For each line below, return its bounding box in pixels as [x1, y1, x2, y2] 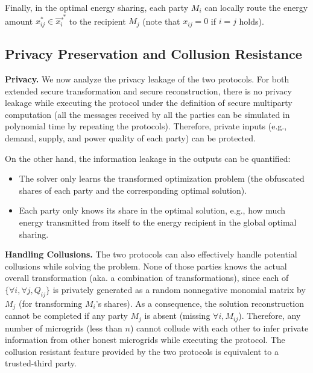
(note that [142, 14, 180, 27]
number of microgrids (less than [5, 321, 122, 334]
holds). [239, 14, 264, 27]
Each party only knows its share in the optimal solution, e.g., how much [19, 204, 285, 217]
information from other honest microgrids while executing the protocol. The [5, 333, 285, 346]
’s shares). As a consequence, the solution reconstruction [95, 297, 304, 309]
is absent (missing [144, 309, 210, 322]
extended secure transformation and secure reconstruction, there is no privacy [5, 84, 292, 97]
